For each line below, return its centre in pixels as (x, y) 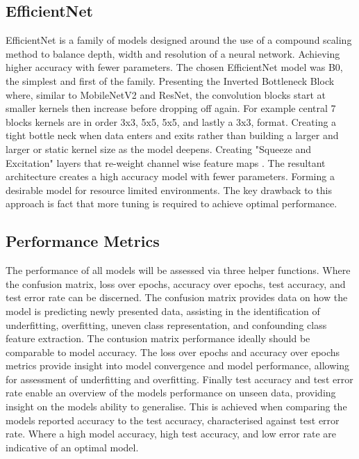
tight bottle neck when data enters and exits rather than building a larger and (172, 135)
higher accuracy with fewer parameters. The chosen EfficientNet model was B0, (174, 67)
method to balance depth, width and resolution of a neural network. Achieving (173, 53)
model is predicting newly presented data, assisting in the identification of (163, 311)
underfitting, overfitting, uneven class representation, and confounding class (166, 324)
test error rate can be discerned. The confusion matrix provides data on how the (177, 297)
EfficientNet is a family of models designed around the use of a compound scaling (179, 40)
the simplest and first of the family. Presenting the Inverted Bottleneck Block (170, 80)
